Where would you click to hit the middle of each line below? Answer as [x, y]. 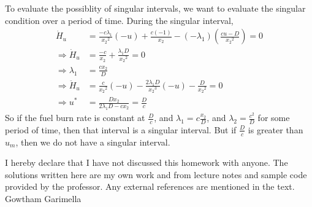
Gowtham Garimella [43, 199]
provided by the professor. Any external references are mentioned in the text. [150, 186]
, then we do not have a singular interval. [93, 142]
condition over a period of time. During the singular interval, [119, 20]
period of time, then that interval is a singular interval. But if [121, 129]
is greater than [276, 129]
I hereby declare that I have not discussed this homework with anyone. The [146, 162]
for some [274, 118]
